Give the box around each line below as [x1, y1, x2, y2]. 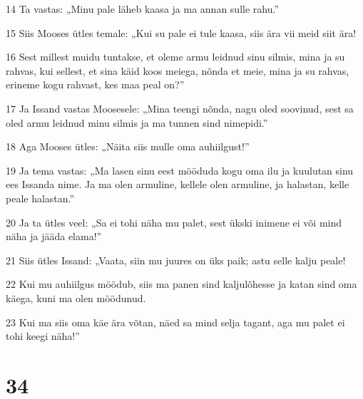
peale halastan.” [6, 190, 75, 205]
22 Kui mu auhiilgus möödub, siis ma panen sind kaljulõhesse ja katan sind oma [6, 276, 357, 291]
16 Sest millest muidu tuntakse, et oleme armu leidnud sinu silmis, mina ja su [6, 49, 345, 64]
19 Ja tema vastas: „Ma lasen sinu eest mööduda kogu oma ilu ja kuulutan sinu [6, 162, 354, 177]
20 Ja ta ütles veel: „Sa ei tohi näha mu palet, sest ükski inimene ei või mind [6, 214, 342, 229]
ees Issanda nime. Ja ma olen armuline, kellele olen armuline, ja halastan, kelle [6, 177, 349, 192]
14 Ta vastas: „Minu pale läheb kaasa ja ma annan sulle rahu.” [6, 1, 280, 16]
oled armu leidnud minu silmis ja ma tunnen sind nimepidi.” [6, 115, 268, 130]
